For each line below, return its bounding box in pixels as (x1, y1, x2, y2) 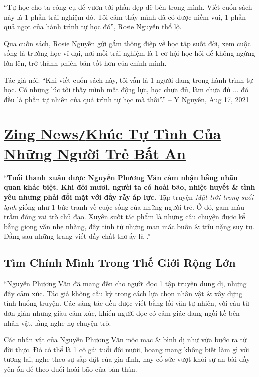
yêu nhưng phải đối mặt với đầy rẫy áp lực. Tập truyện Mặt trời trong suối (4, 191, 254, 202)
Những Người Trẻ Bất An (4, 143, 186, 163)
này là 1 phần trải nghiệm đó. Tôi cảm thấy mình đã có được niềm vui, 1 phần (4, 11, 246, 22)
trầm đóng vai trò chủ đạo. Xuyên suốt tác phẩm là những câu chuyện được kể (4, 211, 245, 222)
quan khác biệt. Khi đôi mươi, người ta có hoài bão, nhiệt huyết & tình (4, 182, 255, 192)
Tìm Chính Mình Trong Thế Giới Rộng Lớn (4, 255, 236, 270)
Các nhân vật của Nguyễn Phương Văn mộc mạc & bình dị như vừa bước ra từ (4, 334, 247, 345)
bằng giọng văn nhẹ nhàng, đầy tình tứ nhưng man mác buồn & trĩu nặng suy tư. (4, 221, 254, 231)
